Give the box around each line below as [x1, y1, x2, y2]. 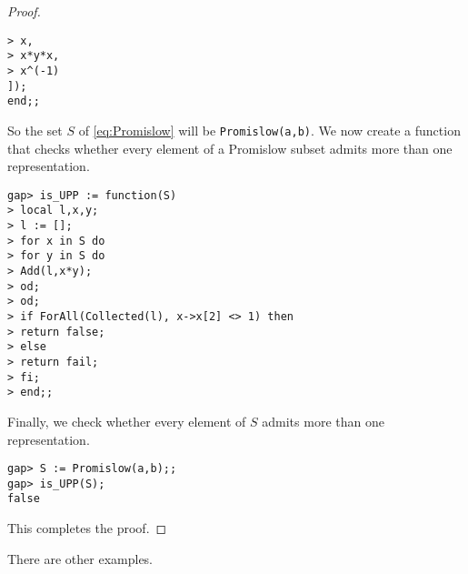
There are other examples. [7, 549, 154, 568]
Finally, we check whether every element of [7, 411, 246, 430]
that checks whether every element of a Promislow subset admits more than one [7, 138, 453, 157]
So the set [7, 120, 63, 139]
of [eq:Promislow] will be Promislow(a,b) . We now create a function [78, 120, 461, 139]
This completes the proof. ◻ [7, 519, 167, 538]
